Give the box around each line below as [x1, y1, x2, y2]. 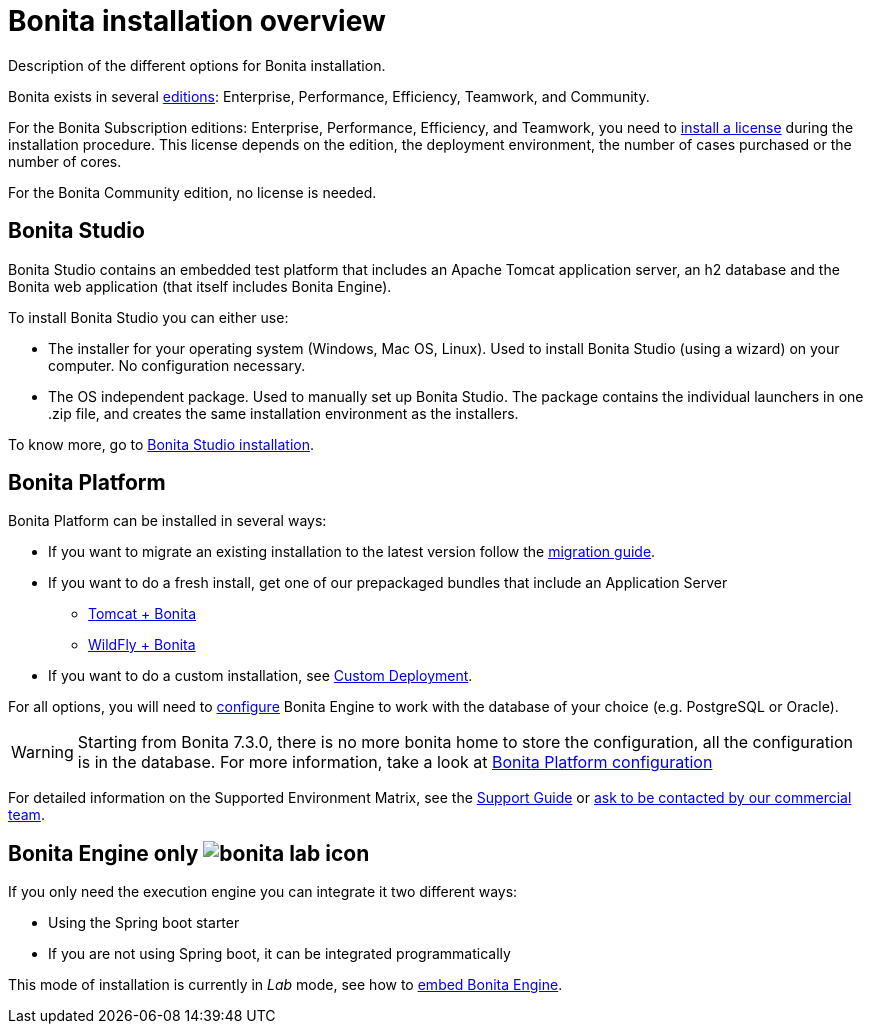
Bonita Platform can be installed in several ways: [8, 512, 327, 530]
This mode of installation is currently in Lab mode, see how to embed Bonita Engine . [8, 976, 563, 994]
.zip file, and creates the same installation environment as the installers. [48, 404, 519, 422]
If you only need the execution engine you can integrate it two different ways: [8, 883, 518, 901]
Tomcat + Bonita [88, 605, 197, 623]
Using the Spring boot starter [48, 914, 240, 932]
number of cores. [8, 152, 122, 170]
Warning [11, 742, 74, 763]
